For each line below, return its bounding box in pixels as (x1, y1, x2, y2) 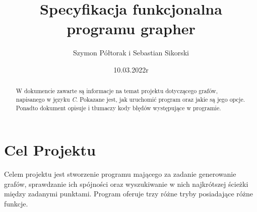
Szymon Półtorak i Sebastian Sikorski (73, 47, 189, 58)
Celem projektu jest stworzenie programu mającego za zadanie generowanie (4, 169, 236, 179)
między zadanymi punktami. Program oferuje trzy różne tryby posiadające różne (4, 188, 253, 199)
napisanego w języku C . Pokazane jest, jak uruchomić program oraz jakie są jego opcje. (16, 95, 245, 103)
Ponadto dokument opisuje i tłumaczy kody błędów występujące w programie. (16, 103, 221, 112)
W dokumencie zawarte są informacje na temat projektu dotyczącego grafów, (16, 87, 218, 95)
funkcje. (4, 198, 28, 208)
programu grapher (67, 18, 196, 39)
